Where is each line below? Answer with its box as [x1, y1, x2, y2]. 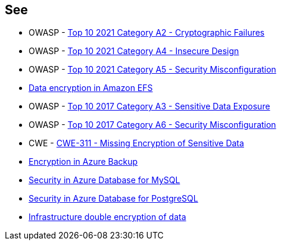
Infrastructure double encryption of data [29, 212, 186, 222]
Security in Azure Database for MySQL [29, 175, 180, 186]
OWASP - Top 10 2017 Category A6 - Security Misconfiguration [29, 120, 276, 130]
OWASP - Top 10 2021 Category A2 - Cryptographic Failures [29, 27, 265, 38]
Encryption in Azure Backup [29, 156, 138, 167]
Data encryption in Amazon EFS [29, 83, 153, 93]
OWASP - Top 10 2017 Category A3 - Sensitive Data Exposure [29, 101, 270, 112]
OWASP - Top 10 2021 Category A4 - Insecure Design [29, 46, 239, 56]
